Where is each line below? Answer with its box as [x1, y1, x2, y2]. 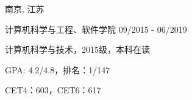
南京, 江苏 [5, 2, 44, 15]
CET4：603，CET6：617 [5, 84, 101, 96]
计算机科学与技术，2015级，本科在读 [5, 43, 150, 56]
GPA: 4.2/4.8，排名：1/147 [5, 63, 110, 76]
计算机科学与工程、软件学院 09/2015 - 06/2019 [5, 22, 187, 35]
